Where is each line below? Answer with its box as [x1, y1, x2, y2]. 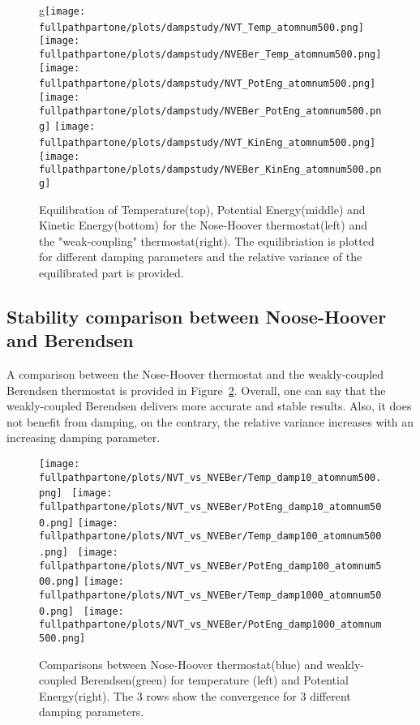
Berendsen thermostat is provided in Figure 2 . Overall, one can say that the [6, 381, 386, 398]
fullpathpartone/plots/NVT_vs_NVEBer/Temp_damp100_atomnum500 [39, 530, 382, 543]
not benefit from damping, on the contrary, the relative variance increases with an [6, 413, 414, 430]
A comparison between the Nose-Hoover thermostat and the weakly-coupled [6, 366, 384, 383]
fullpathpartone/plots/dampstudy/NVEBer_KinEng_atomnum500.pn [39, 164, 382, 176]
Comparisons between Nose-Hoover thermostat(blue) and [39, 655, 324, 672]
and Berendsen [6, 328, 134, 353]
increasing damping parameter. [6, 429, 161, 446]
